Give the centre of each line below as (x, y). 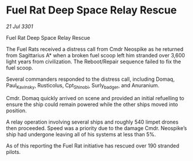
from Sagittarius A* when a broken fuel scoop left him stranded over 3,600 (96, 55)
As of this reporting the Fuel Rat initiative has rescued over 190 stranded (93, 145)
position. (17, 110)
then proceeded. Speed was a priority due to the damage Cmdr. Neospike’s (96, 128)
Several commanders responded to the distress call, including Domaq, (90, 79)
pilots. (13, 152)
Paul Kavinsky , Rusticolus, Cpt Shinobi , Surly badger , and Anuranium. (83, 86)
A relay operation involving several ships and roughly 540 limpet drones (92, 122)
